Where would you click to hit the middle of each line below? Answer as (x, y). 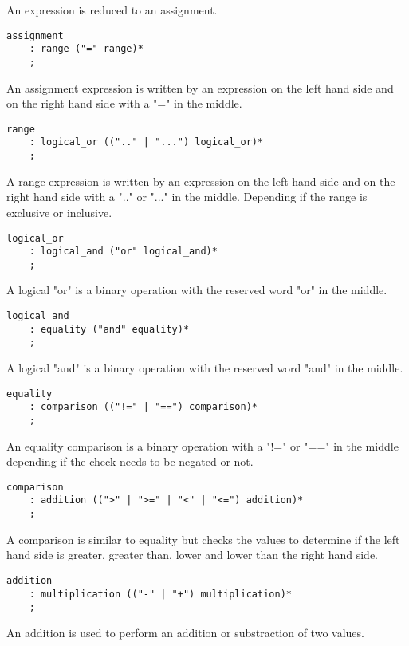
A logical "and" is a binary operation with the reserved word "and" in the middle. (205, 368)
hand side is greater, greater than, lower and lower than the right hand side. (193, 555)
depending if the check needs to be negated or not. (130, 461)
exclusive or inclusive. (59, 212)
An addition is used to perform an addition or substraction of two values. (185, 632)
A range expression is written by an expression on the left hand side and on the (201, 181)
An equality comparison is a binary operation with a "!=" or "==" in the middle (203, 445)
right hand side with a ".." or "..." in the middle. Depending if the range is (187, 197)
